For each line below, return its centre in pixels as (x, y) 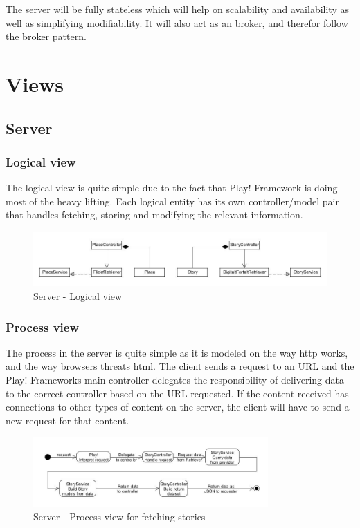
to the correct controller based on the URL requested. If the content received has (177, 393)
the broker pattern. (46, 36)
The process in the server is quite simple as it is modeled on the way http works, (177, 352)
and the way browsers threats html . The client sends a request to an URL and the (180, 366)
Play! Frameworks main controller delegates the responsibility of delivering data (175, 380)
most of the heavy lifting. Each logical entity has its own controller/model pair (172, 201)
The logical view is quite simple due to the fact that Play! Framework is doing (172, 188)
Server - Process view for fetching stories (119, 516)
